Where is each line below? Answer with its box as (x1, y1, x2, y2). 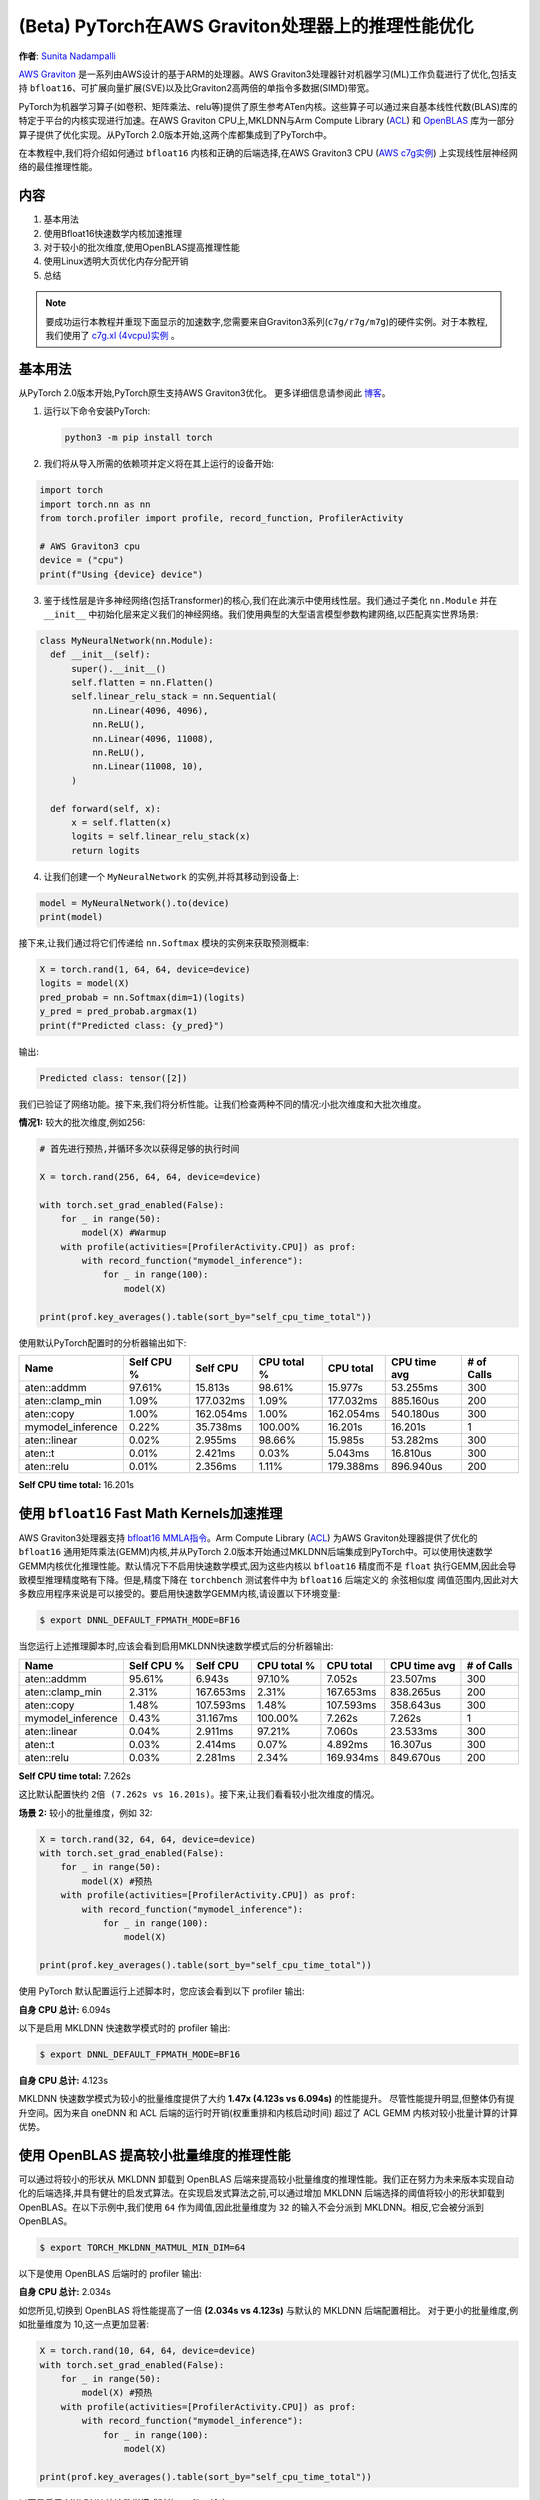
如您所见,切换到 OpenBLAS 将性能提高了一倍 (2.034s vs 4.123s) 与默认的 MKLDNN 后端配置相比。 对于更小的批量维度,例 (18, 2304, 519, 2316)
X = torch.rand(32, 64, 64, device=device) (39, 1833, 257, 1845)
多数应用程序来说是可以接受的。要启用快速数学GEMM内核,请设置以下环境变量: (18, 1588, 341, 1600)
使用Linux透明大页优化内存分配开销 (43, 255, 189, 267)
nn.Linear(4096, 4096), (91, 705, 209, 716)
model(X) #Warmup (81, 1227, 167, 1239)
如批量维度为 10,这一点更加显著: (18, 2318, 150, 2330)
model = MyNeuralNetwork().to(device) (39, 897, 230, 909)
